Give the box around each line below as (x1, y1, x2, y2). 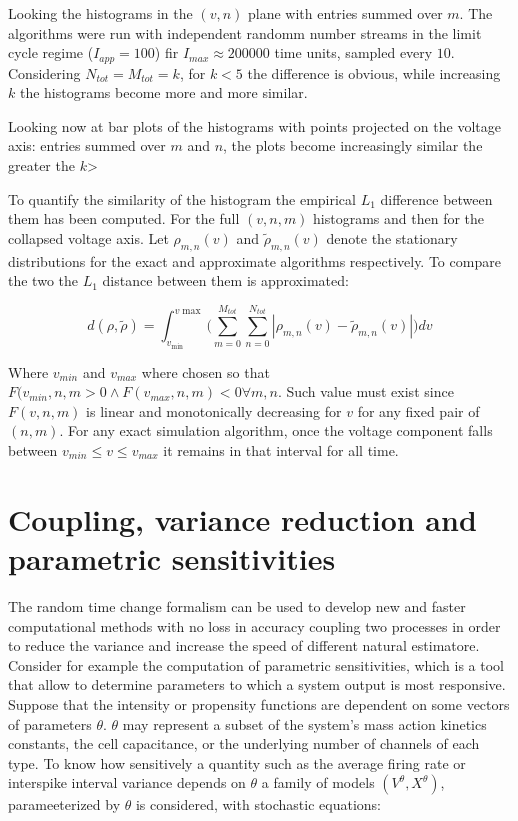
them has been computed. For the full (8, 208, 240, 229)
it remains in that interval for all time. (163, 440, 399, 461)
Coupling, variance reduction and (8, 498, 477, 539)
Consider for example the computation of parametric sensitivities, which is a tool (8, 654, 504, 675)
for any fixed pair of (357, 400, 480, 421)
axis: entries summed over (8, 135, 166, 156)
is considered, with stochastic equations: (135, 794, 382, 815)
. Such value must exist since (277, 381, 454, 402)
